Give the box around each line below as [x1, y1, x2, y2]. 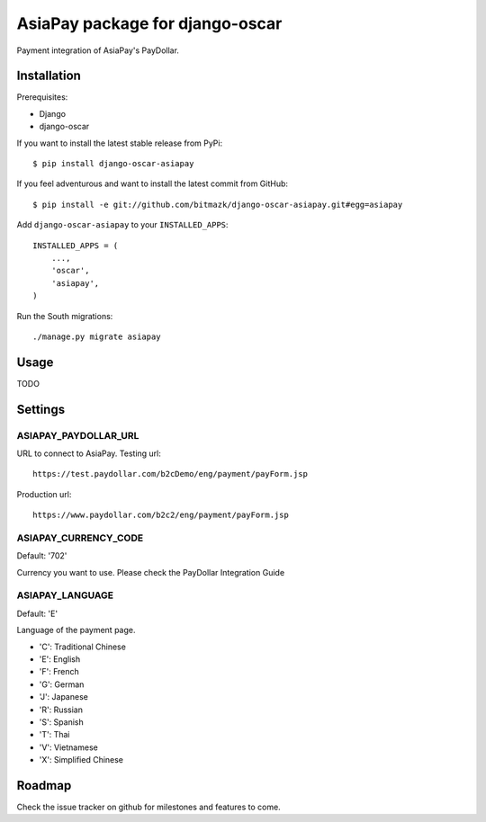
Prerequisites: [16, 92, 68, 103]
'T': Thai [39, 729, 70, 740]
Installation [16, 68, 81, 84]
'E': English [39, 654, 81, 665]
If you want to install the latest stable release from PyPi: [16, 138, 223, 148]
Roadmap [16, 778, 72, 793]
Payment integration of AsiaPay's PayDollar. [16, 45, 180, 56]
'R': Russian [39, 704, 83, 715]
